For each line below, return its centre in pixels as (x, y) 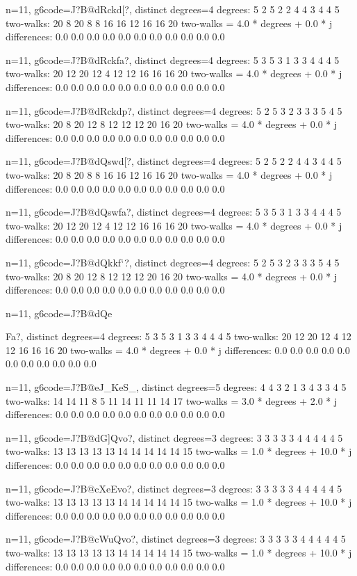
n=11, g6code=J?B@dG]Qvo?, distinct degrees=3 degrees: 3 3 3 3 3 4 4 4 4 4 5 (174, 437)
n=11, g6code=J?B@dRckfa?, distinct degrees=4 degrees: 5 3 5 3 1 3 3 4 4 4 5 (173, 59)
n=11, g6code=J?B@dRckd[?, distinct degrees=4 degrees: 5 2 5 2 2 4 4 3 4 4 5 (173, 9)
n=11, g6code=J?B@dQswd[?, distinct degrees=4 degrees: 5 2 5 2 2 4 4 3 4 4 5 (174, 161)
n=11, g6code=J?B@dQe (59, 313)
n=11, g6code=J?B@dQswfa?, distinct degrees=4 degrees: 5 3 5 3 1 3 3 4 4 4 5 (174, 212)
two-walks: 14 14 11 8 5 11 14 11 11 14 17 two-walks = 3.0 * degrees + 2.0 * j (172, 400)
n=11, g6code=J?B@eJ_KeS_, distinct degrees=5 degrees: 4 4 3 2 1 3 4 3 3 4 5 (176, 387)
